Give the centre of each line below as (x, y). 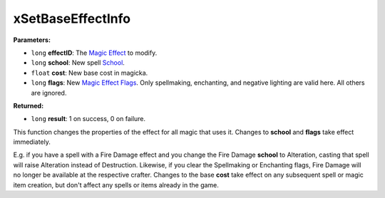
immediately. (32, 142)
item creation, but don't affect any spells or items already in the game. (116, 184)
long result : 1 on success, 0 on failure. (88, 119)
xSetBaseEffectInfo (72, 19)
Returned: (29, 105)
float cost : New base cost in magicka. (89, 73)
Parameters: (32, 40)
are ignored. (49, 93)
